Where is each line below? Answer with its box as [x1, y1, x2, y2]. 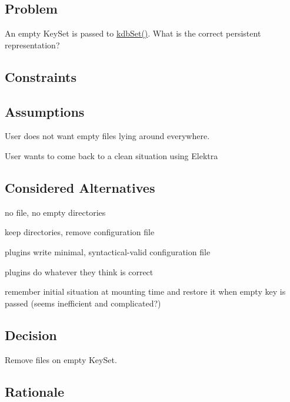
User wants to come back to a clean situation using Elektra [5, 149, 218, 162]
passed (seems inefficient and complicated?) [5, 296, 161, 309]
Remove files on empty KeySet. [5, 353, 117, 365]
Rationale [5, 382, 64, 400]
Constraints [5, 67, 76, 85]
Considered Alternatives [5, 178, 155, 196]
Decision [5, 325, 57, 344]
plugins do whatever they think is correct [5, 265, 154, 278]
